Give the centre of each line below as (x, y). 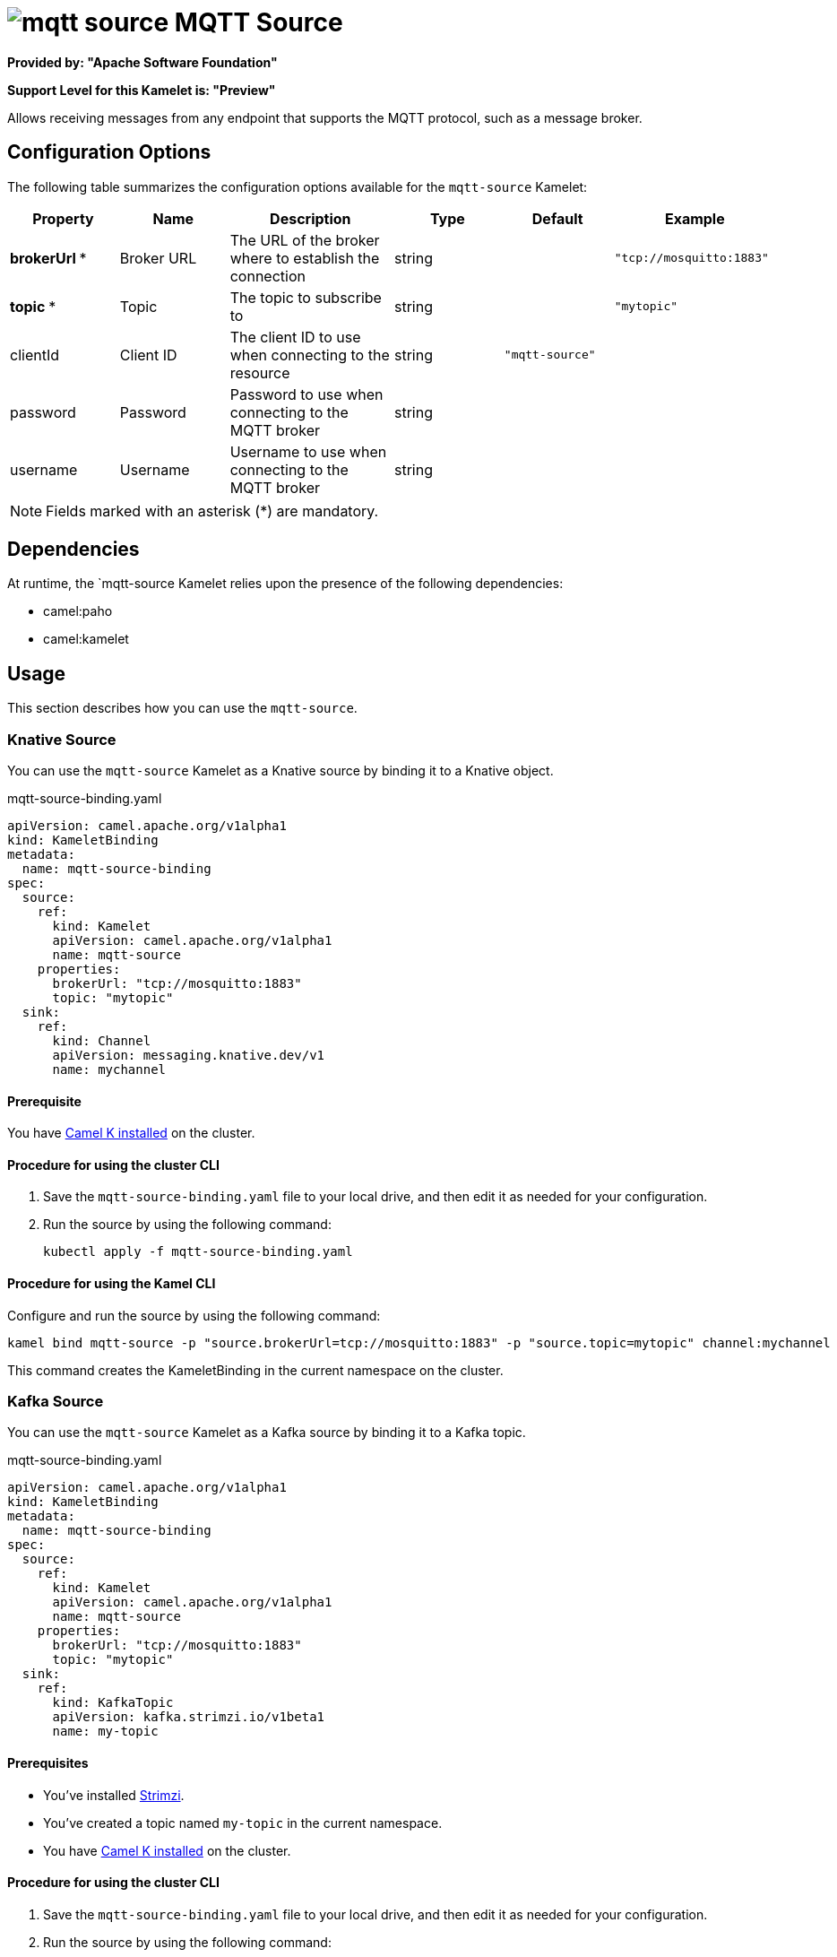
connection (267, 276)
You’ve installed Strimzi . (114, 1795)
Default (557, 218)
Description (311, 218)
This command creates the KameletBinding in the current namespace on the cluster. (255, 1370)
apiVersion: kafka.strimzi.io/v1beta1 (189, 1717)
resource (260, 372)
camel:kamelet (86, 639)
